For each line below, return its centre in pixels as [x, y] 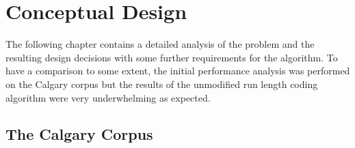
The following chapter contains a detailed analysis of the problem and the [160, 44]
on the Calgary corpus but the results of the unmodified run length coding [162, 84]
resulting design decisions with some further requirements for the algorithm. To [172, 57]
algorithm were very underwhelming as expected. [108, 97]
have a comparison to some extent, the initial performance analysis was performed [178, 71]
